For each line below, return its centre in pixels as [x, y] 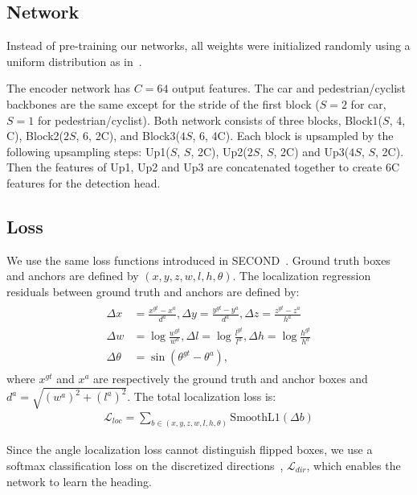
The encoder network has [69, 88]
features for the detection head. [84, 182]
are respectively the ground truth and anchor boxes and [231, 379]
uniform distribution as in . [74, 61]
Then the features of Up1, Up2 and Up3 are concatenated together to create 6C [203, 167]
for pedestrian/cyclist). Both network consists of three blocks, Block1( [210, 120]
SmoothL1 [255, 417]
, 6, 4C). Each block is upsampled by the [293, 136]
